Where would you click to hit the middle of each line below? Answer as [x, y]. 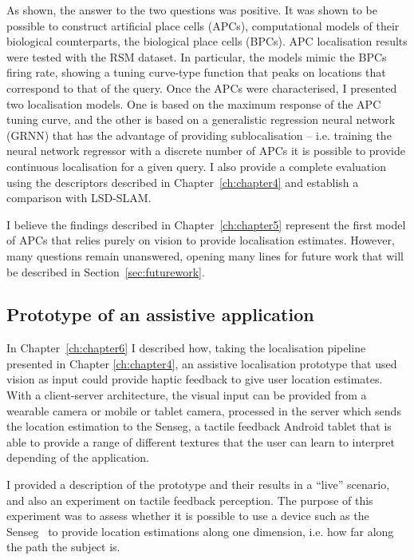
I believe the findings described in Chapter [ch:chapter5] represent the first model [206, 224]
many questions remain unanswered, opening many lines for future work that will [205, 255]
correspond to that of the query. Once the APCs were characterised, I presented [202, 87]
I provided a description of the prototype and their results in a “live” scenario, [198, 485]
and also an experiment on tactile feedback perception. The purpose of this [190, 500]
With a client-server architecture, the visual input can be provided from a [187, 395]
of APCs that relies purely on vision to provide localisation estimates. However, [201, 240]
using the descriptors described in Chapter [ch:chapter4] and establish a [183, 182]
